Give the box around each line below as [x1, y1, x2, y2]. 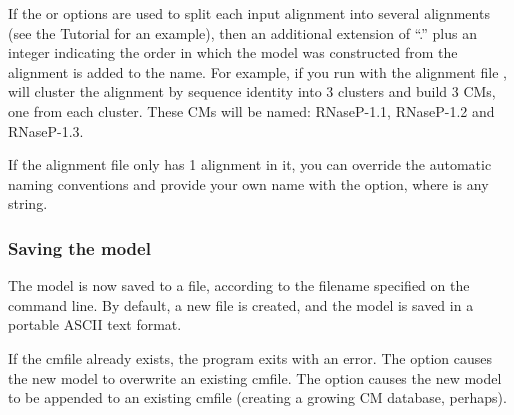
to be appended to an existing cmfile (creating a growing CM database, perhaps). [8, 387, 507, 408]
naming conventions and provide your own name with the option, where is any [8, 173, 489, 194]
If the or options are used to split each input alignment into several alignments [8, 3, 490, 23]
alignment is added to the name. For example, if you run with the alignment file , [8, 61, 507, 82]
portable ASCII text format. [8, 314, 182, 335]
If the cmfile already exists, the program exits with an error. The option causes [8, 347, 492, 368]
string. [8, 193, 48, 214]
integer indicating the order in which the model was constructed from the [8, 42, 458, 63]
